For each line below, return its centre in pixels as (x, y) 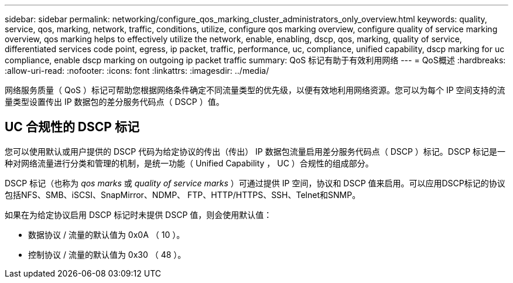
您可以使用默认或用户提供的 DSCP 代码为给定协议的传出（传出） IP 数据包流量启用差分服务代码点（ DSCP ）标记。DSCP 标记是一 (255, 151)
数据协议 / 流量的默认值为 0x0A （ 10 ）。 (107, 234)
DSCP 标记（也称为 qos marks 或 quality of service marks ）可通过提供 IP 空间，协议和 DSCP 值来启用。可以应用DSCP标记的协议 (255, 183)
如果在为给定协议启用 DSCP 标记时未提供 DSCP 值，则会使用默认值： (138, 214)
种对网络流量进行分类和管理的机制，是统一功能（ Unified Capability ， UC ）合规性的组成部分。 (189, 163)
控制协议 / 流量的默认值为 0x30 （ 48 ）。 (107, 254)
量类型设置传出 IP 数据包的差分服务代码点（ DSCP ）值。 (114, 102)
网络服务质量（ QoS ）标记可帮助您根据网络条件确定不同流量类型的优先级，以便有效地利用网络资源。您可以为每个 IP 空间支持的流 (255, 90)
